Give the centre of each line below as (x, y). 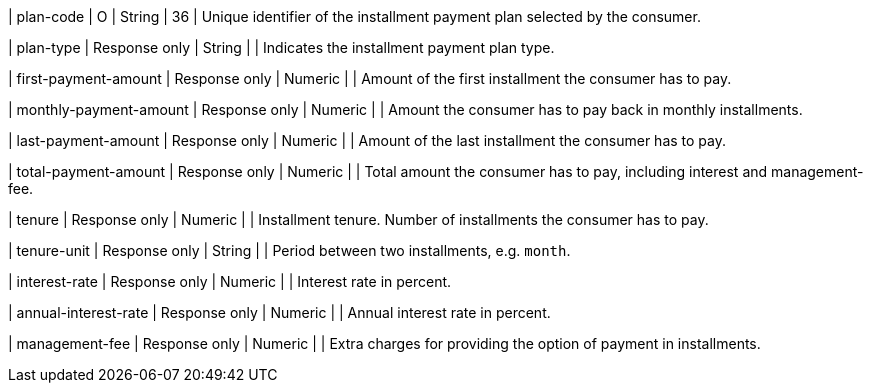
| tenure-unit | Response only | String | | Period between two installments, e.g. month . (289, 250)
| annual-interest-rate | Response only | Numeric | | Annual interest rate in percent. (279, 312)
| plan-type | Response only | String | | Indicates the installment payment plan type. (281, 47)
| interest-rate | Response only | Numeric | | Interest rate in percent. (230, 281)
